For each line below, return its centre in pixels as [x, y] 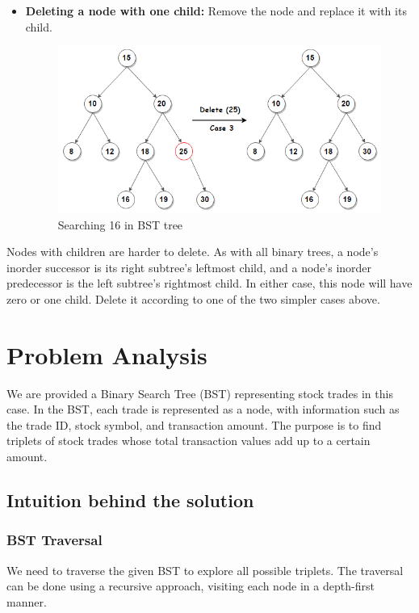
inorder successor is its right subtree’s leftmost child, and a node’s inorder [189, 267]
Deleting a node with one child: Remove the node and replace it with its [216, 10]
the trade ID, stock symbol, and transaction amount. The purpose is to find [194, 424]
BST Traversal [54, 540]
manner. [27, 601]
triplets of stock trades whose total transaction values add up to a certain [189, 441]
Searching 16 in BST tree [120, 224]
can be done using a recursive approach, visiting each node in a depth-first [191, 586]
